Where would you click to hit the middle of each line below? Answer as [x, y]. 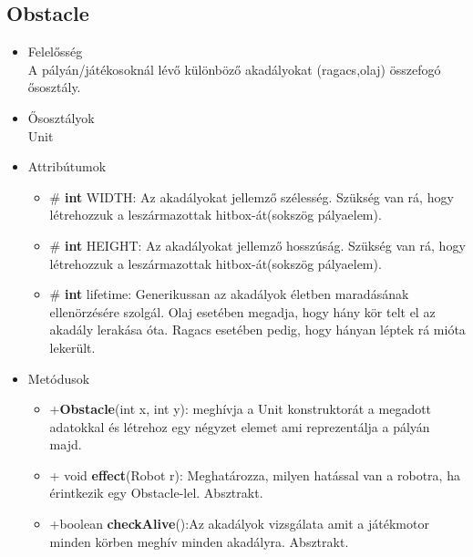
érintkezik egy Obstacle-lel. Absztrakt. [156, 493]
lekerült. [72, 347]
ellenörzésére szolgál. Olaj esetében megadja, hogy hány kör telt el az [242, 311]
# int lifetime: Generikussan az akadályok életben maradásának [229, 294]
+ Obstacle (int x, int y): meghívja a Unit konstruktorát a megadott [241, 409]
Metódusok [59, 378]
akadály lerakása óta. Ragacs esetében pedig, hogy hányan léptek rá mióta [257, 330]
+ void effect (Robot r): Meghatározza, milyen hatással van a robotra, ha [255, 474]
